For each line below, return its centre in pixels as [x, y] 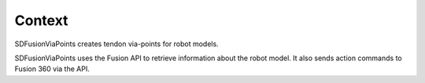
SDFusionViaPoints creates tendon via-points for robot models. [117, 44]
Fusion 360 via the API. [52, 69]
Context [41, 20]
